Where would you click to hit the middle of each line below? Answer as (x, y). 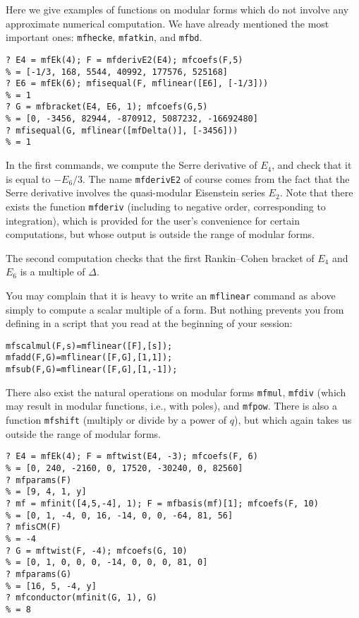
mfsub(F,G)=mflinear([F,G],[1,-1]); (92, 370)
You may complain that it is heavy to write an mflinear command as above (171, 295)
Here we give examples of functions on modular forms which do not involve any (177, 9)
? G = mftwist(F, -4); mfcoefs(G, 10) (97, 551)
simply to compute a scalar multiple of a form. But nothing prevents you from (175, 309)
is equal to (28, 178)
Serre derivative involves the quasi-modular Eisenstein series (135, 192)
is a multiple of (53, 272)
